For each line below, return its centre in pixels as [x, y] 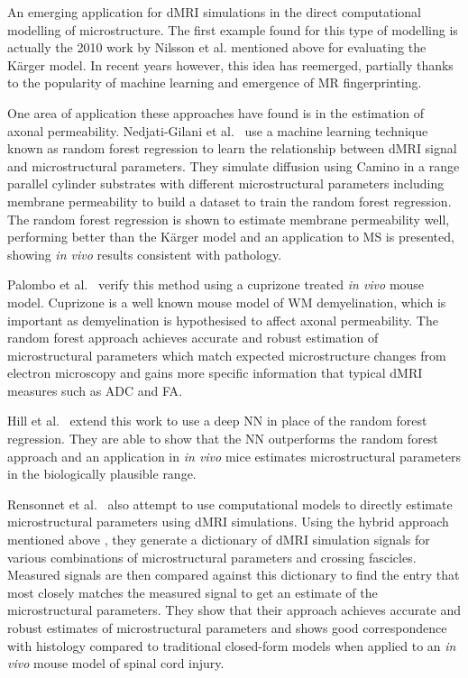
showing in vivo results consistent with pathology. [145, 254]
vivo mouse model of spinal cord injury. [116, 663]
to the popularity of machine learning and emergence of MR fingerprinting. [215, 82]
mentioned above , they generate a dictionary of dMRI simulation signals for [219, 540]
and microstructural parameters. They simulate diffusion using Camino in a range [234, 165]
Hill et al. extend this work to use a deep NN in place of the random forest [217, 421]
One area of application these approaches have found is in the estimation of [216, 112]
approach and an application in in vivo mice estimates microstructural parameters [234, 456]
